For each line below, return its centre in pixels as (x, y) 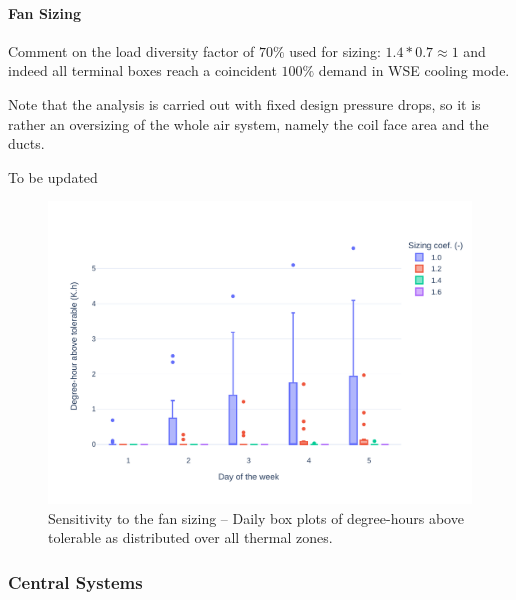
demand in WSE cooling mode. (414, 70)
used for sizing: (335, 50)
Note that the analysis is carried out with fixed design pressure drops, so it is (244, 103)
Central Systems (75, 581)
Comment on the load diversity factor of (131, 50)
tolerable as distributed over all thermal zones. (190, 537)
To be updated (53, 176)
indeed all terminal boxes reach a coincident (142, 70)
